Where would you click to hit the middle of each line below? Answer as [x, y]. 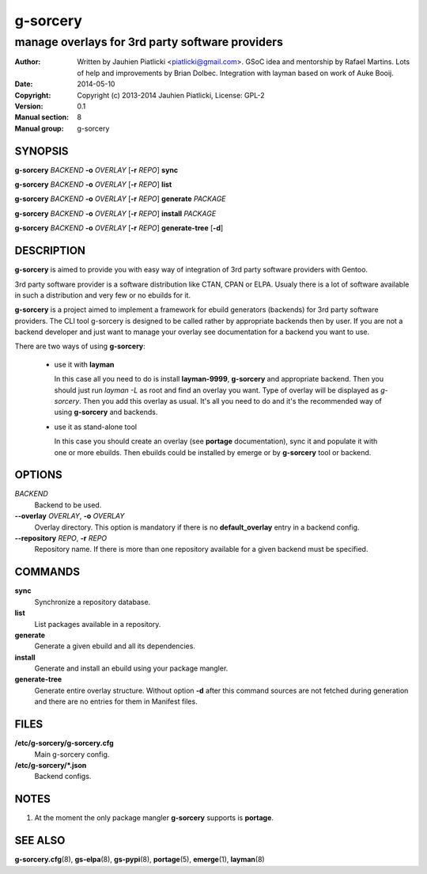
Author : [28, 62]
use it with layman [84, 364]
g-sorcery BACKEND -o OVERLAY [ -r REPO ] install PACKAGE [115, 213]
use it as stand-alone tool [96, 427]
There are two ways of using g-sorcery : [80, 346]
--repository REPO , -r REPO [61, 538]
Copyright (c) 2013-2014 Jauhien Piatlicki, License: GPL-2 [171, 95]
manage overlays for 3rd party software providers [149, 42]
